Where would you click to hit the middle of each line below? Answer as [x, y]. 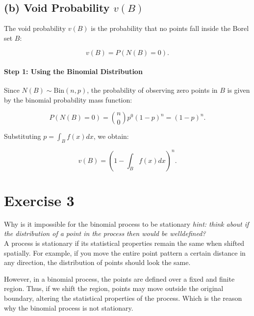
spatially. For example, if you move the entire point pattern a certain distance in [125, 252]
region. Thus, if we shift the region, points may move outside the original [114, 288]
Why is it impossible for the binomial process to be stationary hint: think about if [127, 224]
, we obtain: [111, 136]
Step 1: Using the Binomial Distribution [73, 71]
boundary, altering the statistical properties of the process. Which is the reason [123, 298]
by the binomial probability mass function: [68, 99]
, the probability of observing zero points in [152, 90]
